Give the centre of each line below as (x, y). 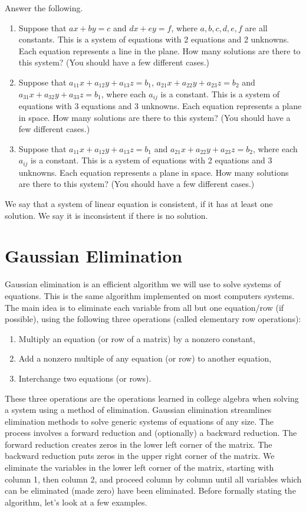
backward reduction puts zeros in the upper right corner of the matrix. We (140, 456)
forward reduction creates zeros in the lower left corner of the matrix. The (139, 444)
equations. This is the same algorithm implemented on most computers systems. (150, 295)
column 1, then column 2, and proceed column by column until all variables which (153, 479)
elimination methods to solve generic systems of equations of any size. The (139, 421)
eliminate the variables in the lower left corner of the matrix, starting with (139, 467)
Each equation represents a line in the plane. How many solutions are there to (159, 50)
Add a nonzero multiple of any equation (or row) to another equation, (145, 358)
